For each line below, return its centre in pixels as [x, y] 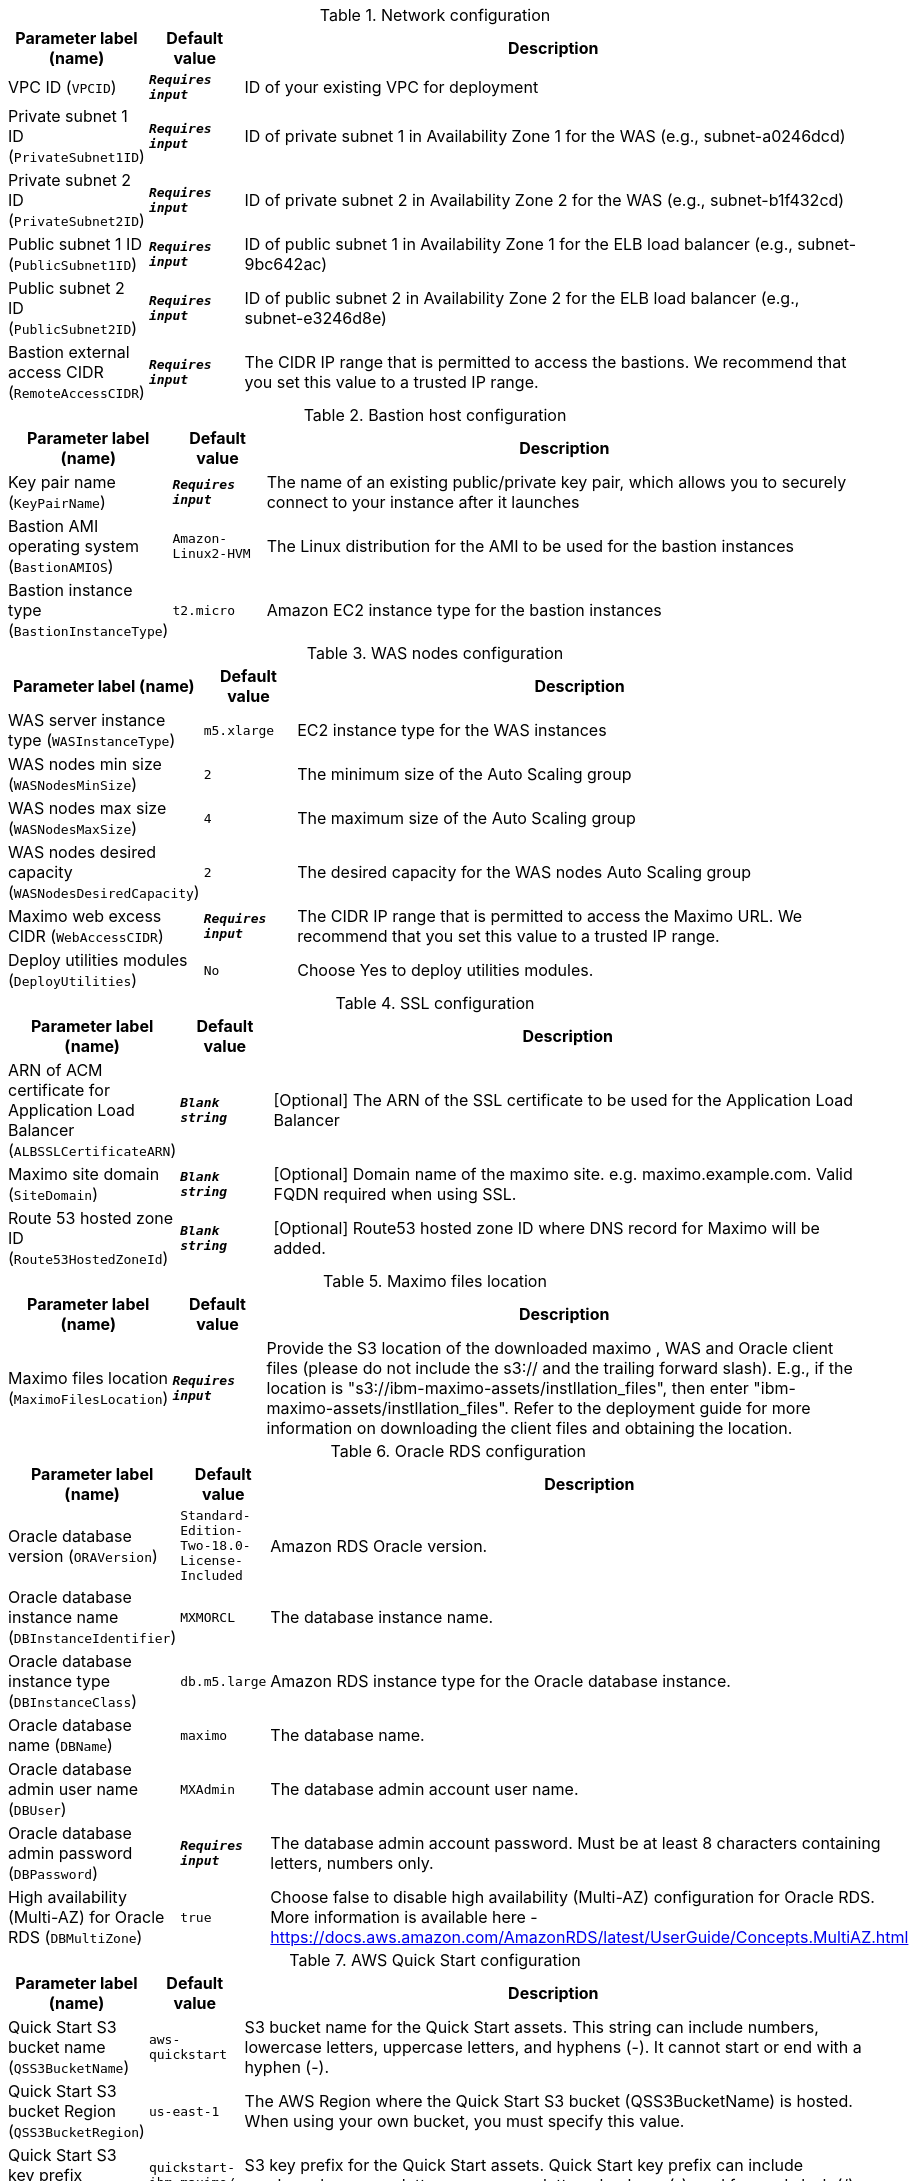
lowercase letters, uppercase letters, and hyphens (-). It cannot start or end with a [553, 2047]
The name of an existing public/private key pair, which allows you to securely [556, 482]
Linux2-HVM [211, 553]
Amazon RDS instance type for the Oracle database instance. [500, 1681]
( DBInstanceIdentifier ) [92, 1637]
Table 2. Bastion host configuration [435, 415]
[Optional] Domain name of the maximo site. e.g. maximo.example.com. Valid [563, 1174]
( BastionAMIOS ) [61, 566]
